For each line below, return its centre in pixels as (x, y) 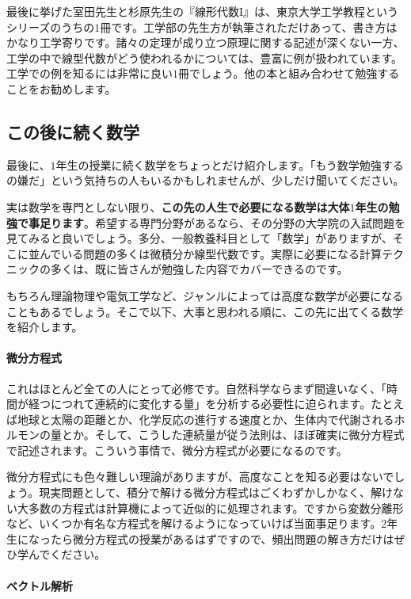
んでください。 (67, 554)
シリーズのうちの (51, 27)
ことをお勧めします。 (61, 88)
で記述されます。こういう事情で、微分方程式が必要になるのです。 (177, 450)
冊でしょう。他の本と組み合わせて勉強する (289, 73)
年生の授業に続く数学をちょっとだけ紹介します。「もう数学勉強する (230, 164)
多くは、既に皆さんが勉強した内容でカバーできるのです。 (199, 269)
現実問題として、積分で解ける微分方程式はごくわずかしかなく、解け (216, 492)
